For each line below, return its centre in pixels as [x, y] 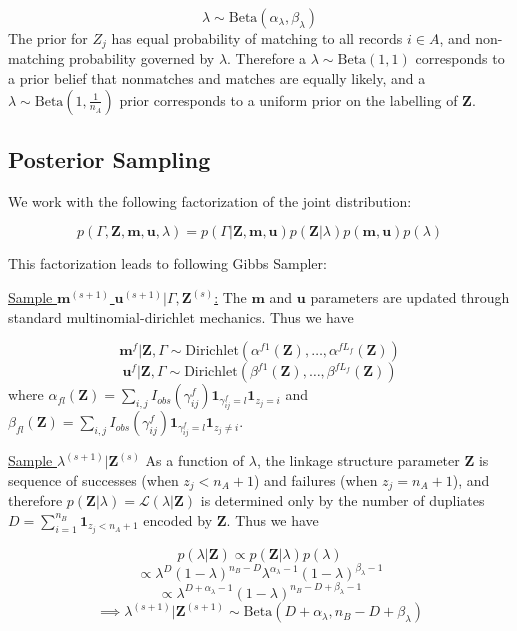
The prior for [48, 38]
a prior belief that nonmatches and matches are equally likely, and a [217, 78]
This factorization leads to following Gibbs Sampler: [167, 263]
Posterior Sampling [109, 159]
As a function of [195, 460]
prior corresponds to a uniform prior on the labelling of [288, 99]
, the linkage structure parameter [358, 460]
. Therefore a [267, 58]
